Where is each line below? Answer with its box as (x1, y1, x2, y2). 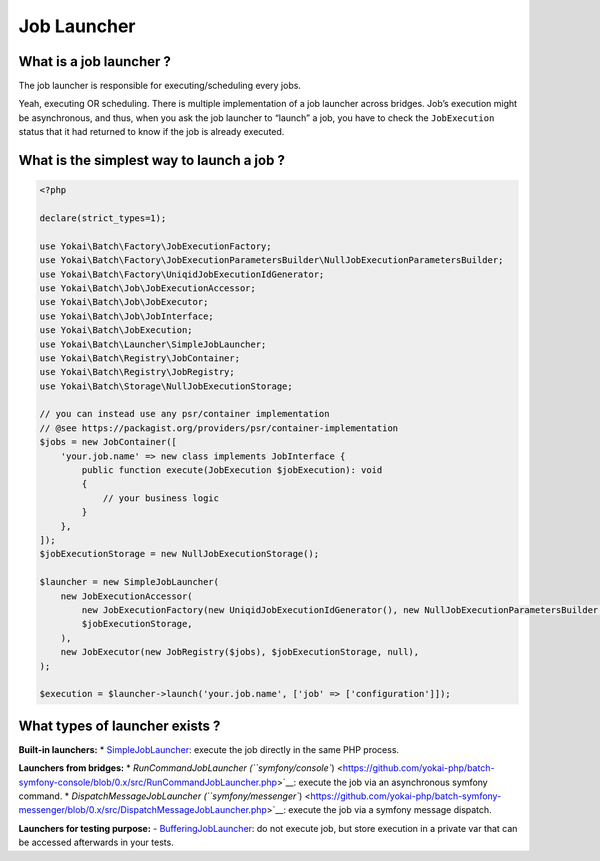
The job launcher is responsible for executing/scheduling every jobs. (18, 80, 302, 92)
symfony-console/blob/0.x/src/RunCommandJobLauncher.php (18, 776, 278, 788)
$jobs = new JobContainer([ (39, 436, 177, 448)
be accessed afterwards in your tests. (18, 836, 174, 849)
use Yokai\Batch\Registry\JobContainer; (39, 352, 240, 364)
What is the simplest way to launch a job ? (18, 152, 285, 169)
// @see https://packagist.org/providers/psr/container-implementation (39, 422, 399, 434)
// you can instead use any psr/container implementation (39, 408, 330, 420)
